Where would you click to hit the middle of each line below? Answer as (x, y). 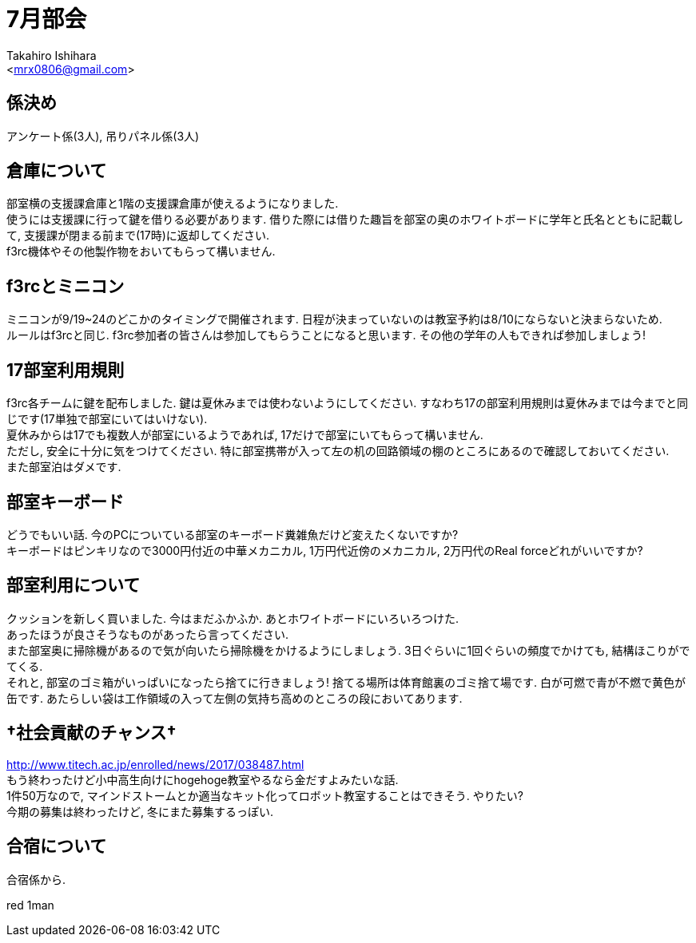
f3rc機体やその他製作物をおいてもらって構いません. (141, 252)
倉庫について (57, 171)
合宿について (57, 846)
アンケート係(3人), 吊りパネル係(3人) (103, 136)
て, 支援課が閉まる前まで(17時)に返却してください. (138, 236)
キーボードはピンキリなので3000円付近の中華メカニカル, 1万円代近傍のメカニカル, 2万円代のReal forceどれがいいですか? (325, 550)
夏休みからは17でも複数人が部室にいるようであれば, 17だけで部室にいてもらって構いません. (245, 435)
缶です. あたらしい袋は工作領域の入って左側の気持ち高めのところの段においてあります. (235, 698)
